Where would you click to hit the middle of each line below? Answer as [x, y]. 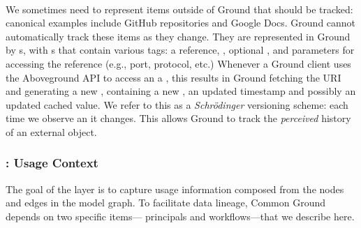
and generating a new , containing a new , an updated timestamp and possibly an [181, 91]
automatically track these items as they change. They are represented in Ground [178, 36]
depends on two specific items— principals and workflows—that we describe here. [180, 216]
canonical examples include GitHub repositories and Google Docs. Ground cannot [181, 23]
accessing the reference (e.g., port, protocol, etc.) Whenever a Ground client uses [178, 63]
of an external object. [51, 131]
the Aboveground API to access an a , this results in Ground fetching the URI [174, 77]
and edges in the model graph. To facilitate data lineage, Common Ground [165, 203]
